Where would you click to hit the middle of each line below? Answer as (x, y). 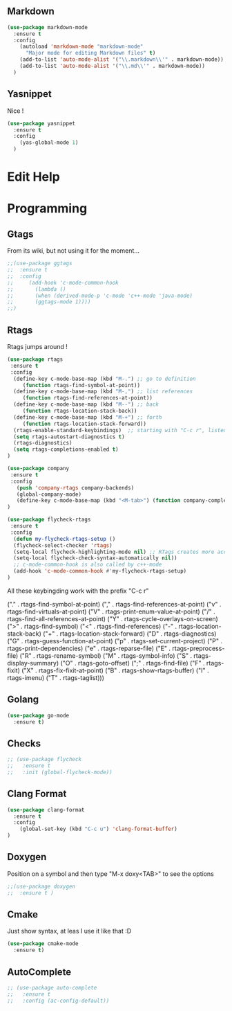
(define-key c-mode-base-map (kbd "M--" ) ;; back (86, 404)
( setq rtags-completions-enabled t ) (66, 449)
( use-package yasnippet (41, 123)
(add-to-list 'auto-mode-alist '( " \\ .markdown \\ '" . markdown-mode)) (122, 60)
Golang (23, 700)
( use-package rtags (35, 359)
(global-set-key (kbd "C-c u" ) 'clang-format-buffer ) (98, 829)
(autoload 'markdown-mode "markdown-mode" (81, 47)
